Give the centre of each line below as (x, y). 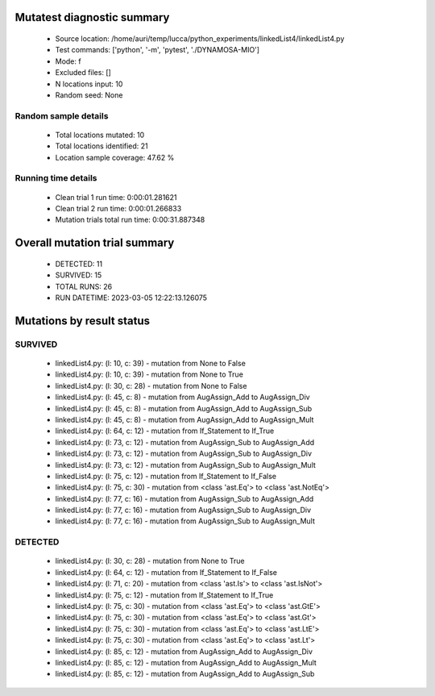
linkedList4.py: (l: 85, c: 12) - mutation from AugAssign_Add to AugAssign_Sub (185, 674)
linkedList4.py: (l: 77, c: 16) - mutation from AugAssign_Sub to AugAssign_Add (184, 498)
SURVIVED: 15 (79, 275)
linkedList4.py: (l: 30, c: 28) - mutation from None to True (150, 561)
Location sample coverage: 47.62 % (115, 157)
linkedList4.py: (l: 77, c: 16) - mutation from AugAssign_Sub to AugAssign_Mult (185, 521)
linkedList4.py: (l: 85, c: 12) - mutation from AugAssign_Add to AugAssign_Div (184, 651)
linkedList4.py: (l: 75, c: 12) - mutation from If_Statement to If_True (164, 595)
